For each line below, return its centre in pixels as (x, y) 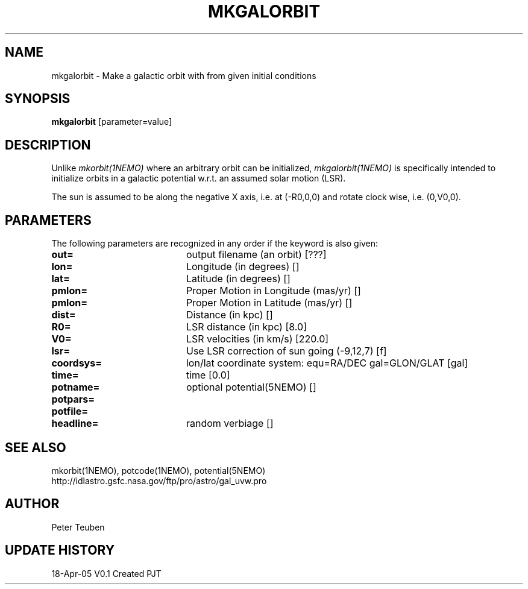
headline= (75, 424)
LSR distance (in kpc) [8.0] (246, 327)
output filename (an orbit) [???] (256, 255)
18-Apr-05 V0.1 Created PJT (106, 573)
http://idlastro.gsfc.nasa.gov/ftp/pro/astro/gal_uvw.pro (159, 480)
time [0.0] (208, 375)
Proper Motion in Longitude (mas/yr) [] (273, 291)
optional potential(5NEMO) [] (251, 387)
